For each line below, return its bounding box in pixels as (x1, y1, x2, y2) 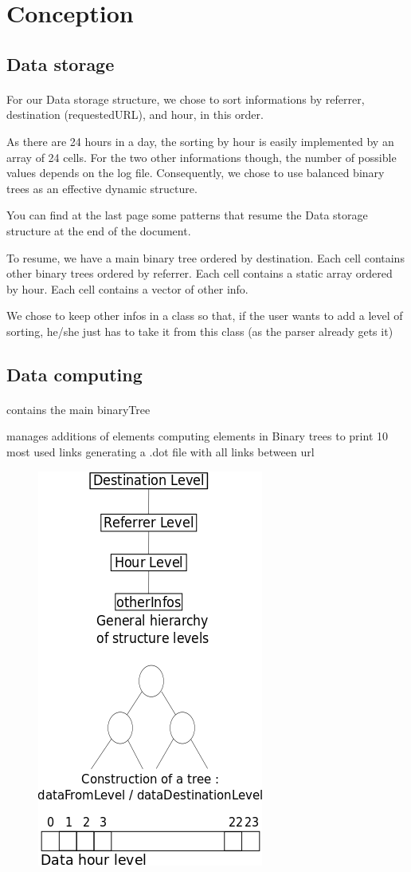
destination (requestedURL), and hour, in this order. (6, 106, 264, 123)
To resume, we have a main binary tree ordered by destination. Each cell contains (6, 249, 405, 266)
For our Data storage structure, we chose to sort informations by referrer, (6, 90, 365, 107)
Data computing (6, 361, 143, 386)
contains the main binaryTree (6, 400, 151, 417)
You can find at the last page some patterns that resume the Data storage (6, 207, 368, 223)
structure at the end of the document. (6, 222, 191, 239)
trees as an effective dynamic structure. (6, 180, 198, 196)
